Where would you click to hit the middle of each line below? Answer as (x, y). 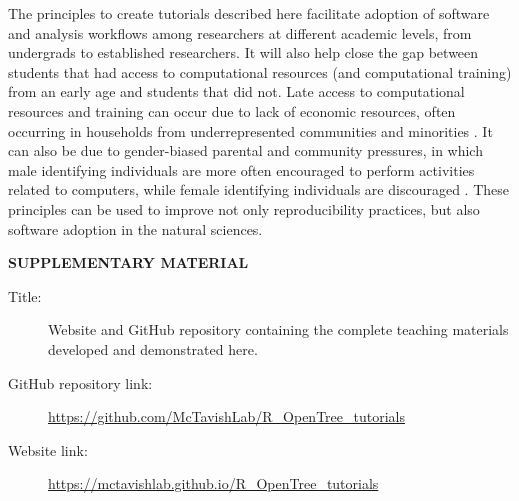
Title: (25, 295)
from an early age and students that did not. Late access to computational (236, 91)
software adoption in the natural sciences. (135, 228)
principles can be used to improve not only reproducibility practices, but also (244, 208)
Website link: (48, 449)
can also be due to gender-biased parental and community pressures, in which (245, 150)
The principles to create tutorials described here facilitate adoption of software (249, 13)
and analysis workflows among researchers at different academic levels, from (240, 32)
